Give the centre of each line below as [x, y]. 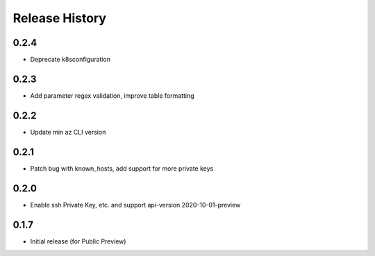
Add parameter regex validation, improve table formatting [112, 95]
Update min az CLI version [68, 132]
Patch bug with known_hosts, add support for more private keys [122, 168]
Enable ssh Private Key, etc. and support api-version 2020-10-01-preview [135, 205]
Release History [60, 18]
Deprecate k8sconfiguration [70, 60]
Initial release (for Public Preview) [78, 241]
